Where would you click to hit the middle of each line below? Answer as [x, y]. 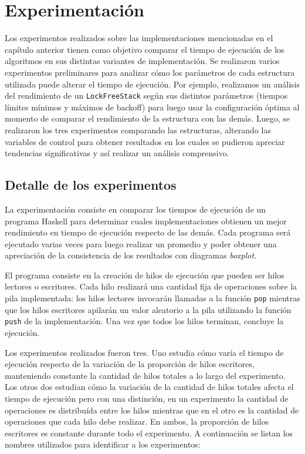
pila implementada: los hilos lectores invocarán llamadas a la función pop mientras [152, 298]
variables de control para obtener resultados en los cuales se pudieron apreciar [145, 141]
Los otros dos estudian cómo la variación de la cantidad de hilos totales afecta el [149, 387]
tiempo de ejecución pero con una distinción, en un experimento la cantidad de [147, 398]
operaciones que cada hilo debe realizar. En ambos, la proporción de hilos [137, 421]
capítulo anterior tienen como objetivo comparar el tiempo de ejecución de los [145, 49]
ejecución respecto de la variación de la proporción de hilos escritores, [130, 364]
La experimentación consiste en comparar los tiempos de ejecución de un [135, 209]
